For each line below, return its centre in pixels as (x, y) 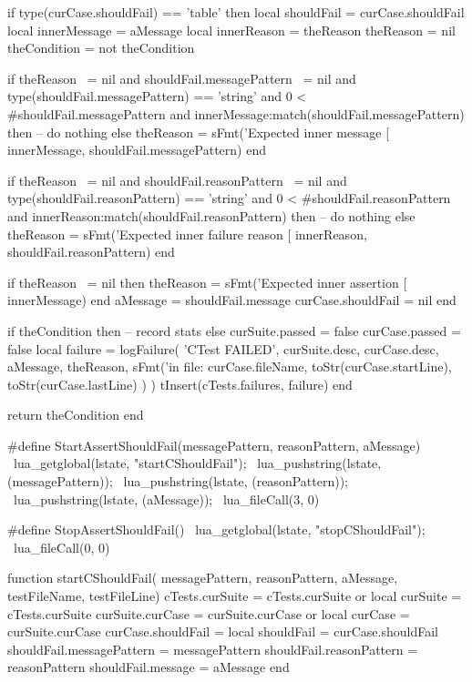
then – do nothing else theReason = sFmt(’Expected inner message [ (199, 132)
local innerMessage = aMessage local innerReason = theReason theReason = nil (231, 30)
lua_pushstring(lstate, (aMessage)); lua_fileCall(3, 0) (166, 499)
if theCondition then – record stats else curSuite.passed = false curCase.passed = (234, 330)
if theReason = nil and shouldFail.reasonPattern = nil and (177, 180)
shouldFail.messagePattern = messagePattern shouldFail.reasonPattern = (213, 649)
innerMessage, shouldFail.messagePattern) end (137, 150)
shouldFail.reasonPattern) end (91, 252)
